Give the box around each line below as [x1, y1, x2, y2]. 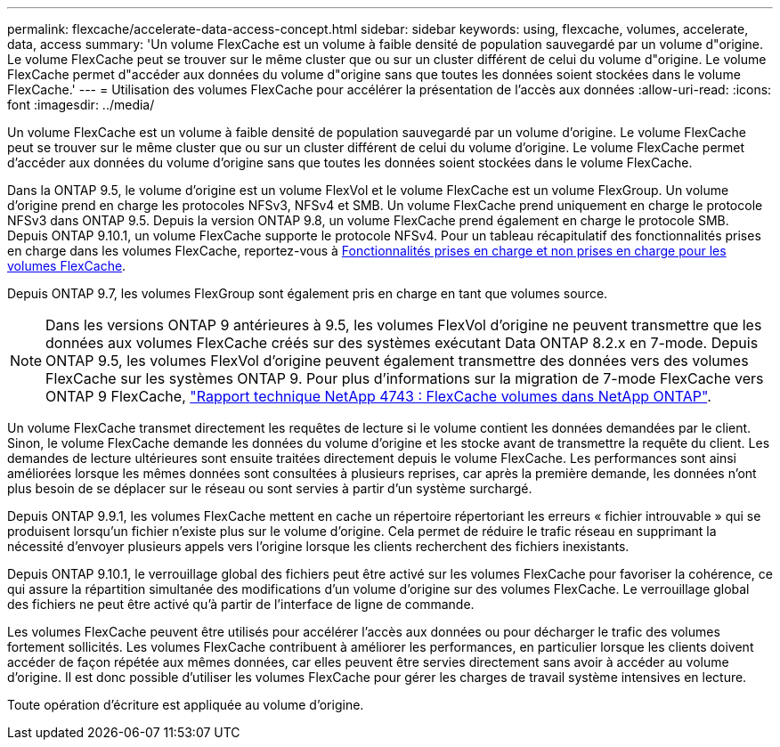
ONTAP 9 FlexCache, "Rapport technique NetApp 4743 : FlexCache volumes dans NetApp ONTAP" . [45, 387, 711, 405]
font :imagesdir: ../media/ [7, 97, 155, 112]
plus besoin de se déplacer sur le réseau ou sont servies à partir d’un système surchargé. [7, 481, 532, 496]
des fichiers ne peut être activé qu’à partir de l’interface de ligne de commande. [7, 597, 475, 612]
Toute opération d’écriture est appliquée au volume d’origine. [7, 697, 364, 712]
